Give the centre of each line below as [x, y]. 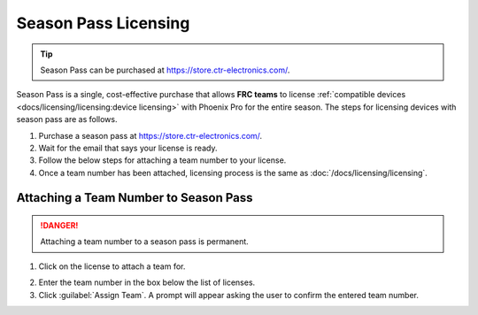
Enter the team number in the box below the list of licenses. [147, 282]
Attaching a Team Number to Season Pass [135, 198]
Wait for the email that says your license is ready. [128, 148]
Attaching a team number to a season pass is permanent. [145, 242]
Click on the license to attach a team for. [112, 266]
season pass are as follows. [67, 119]
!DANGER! [59, 226]
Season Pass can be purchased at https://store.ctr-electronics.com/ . [165, 70]
